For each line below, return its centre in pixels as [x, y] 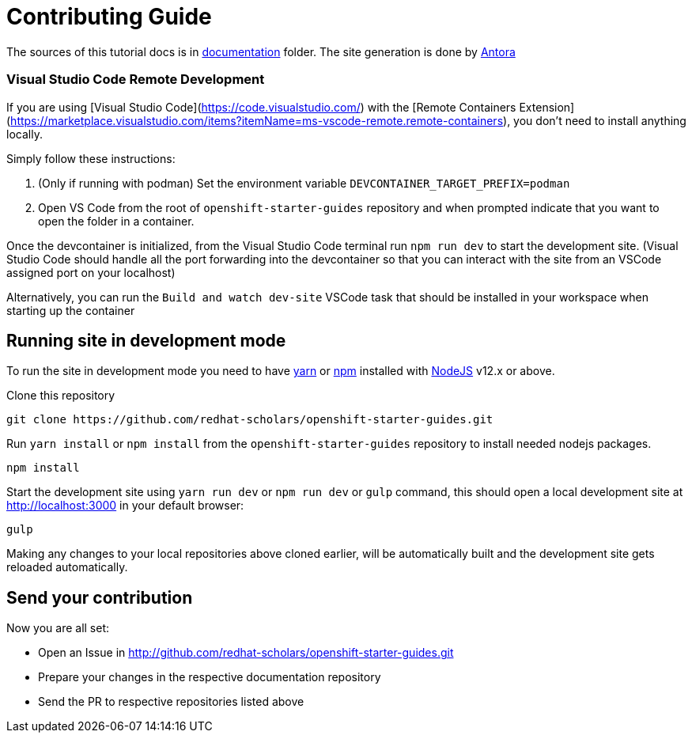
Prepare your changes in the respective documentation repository [210, 677]
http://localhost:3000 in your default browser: [125, 506]
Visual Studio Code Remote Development [136, 80]
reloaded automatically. [67, 567]
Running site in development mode [146, 340]
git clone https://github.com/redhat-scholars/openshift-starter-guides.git [250, 420]
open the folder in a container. [116, 221]
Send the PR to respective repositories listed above [171, 702]
